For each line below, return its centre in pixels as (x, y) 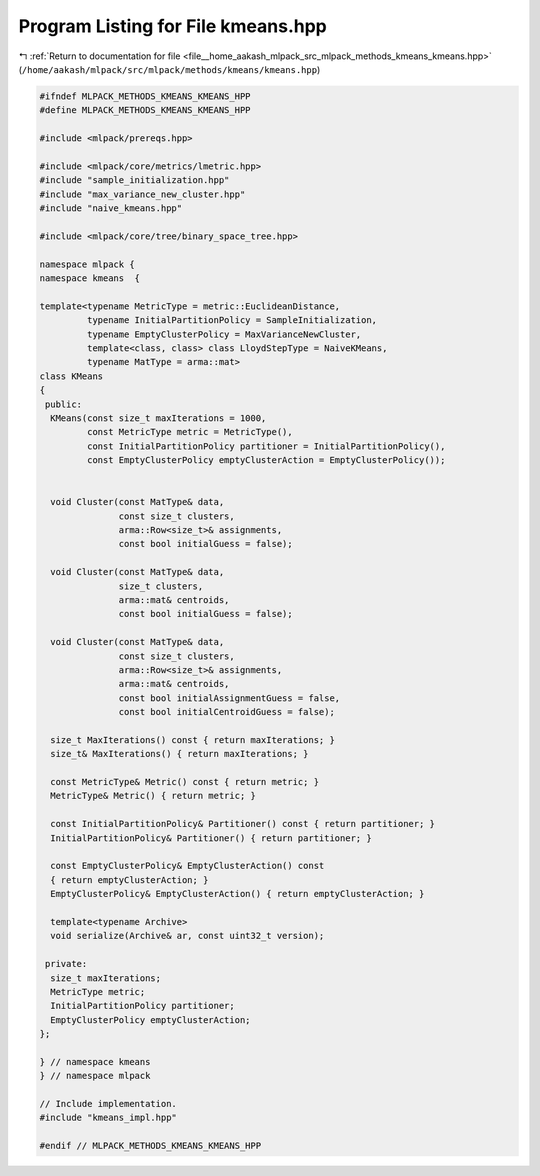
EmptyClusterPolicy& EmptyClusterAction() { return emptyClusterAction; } (237, 894)
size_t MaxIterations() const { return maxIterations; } (192, 739)
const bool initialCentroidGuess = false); (226, 712)
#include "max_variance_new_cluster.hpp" (142, 194)
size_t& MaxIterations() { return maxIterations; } (179, 754)
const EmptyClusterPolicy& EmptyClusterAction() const (187, 866)
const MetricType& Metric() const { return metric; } (185, 782)
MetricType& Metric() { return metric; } (153, 796)
